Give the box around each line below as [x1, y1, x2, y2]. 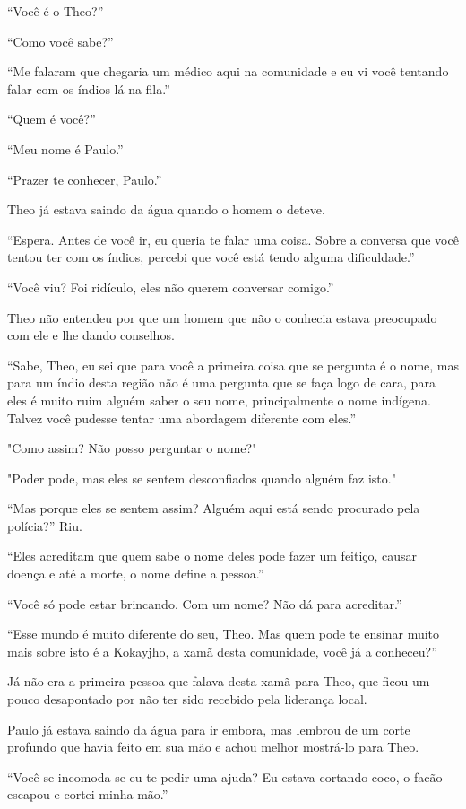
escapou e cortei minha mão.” [7, 785, 168, 804]
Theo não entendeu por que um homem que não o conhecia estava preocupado [7, 308, 437, 326]
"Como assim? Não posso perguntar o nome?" [7, 439, 257, 457]
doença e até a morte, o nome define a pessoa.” [7, 564, 264, 583]
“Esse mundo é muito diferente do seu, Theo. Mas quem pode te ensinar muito [7, 624, 440, 643]
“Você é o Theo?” [7, 2, 104, 20]
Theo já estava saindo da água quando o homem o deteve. [7, 200, 325, 219]
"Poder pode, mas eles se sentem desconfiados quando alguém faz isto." [7, 468, 396, 487]
